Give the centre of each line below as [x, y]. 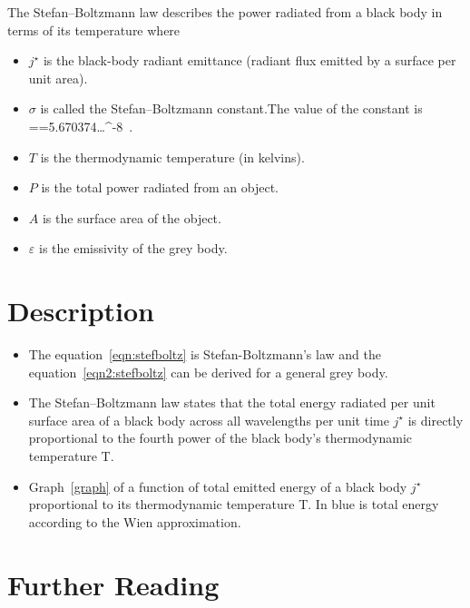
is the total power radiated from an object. [160, 187]
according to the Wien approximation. [135, 521]
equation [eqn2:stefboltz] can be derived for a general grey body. [208, 372]
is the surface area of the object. [132, 217]
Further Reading [113, 584]
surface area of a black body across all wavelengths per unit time [209, 420]
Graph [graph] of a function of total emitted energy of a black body [218, 486]
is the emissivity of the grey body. [133, 248]
